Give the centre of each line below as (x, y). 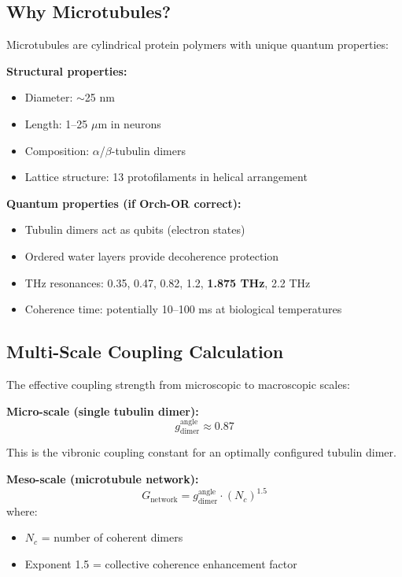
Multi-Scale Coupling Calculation (145, 351)
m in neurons (129, 123)
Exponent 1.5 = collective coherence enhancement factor (161, 564)
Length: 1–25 (56, 123)
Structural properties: (67, 70)
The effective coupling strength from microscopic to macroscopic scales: (178, 384)
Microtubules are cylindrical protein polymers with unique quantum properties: (197, 44)
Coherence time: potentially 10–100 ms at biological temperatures (183, 309)
